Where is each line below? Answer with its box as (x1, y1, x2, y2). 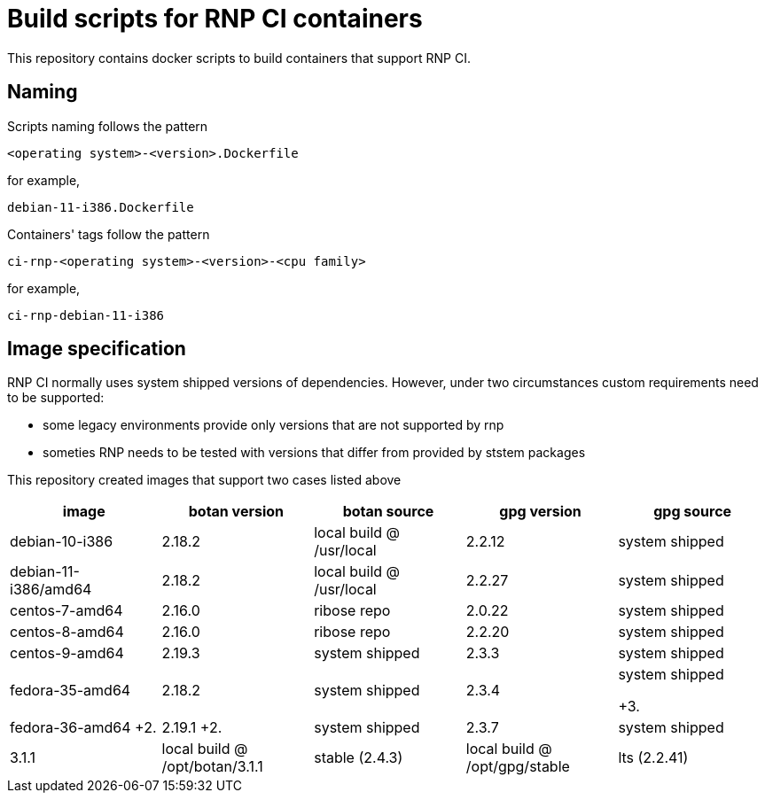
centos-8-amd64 (10, 623, 124, 641)
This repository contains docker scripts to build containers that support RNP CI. (7, 50, 471, 66)
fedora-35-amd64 (10, 681, 131, 700)
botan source (342, 502, 434, 521)
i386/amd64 (10, 580, 92, 599)
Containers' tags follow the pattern (7, 226, 210, 242)
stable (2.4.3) (314, 749, 403, 767)
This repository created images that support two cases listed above (7, 472, 402, 488)
